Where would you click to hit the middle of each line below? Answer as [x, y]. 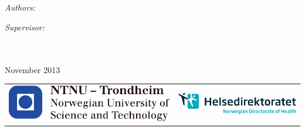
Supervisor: [25, 27]
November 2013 [33, 69]
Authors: [20, 7]
